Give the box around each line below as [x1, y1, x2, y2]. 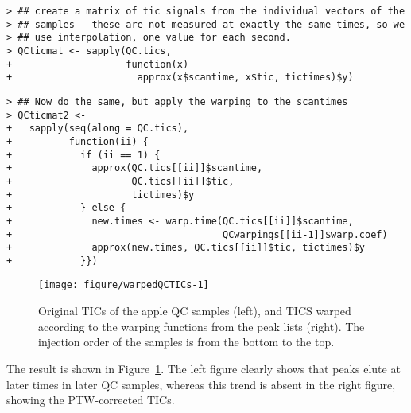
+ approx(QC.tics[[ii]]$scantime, [6, 162, 263, 174]
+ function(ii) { [6, 135, 149, 147]
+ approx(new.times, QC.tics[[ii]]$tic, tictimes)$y [6, 242, 366, 254]
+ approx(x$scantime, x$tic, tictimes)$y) [6, 72, 354, 84]
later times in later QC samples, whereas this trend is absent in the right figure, [6, 376, 396, 392]
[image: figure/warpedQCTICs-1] [38, 279, 209, 291]
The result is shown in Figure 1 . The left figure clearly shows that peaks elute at [6, 360, 401, 376]
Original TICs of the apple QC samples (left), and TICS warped [38, 302, 351, 319]
